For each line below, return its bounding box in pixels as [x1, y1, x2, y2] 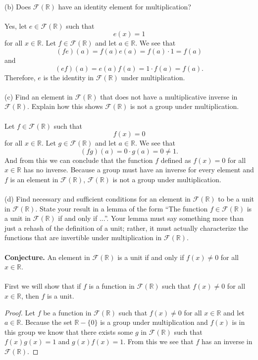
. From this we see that [123, 336, 194, 347]
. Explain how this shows [27, 101, 103, 111]
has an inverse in [202, 336, 253, 347]
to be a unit [218, 194, 255, 204]
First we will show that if [4, 281, 81, 291]
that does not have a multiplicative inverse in [100, 91, 238, 102]
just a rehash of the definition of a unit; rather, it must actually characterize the [4, 222, 249, 233]
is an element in [10, 174, 58, 184]
